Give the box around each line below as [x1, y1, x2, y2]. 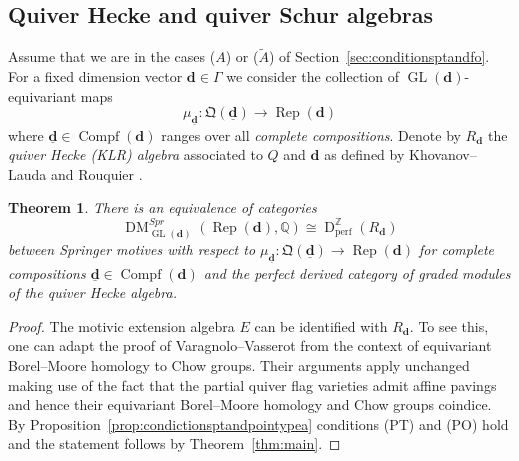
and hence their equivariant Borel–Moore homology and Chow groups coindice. [8, 394, 492, 415]
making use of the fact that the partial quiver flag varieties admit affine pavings [8, 374, 497, 395]
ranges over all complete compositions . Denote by [161, 124, 461, 145]
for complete [419, 239, 495, 260]
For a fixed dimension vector [8, 66, 183, 87]
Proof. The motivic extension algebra [8, 315, 235, 336]
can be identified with [254, 315, 388, 336]
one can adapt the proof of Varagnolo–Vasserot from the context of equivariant [8, 335, 492, 356]
